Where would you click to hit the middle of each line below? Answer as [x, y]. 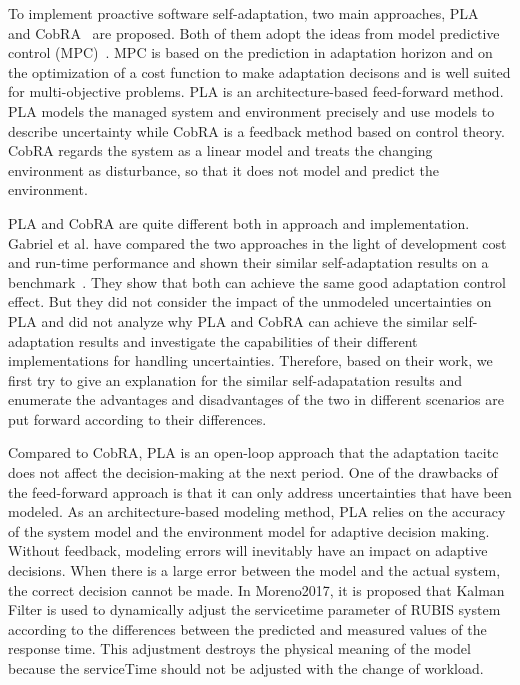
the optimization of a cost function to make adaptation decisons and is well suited [259, 71]
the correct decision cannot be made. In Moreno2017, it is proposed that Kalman [256, 589]
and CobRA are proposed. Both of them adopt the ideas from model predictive [254, 32]
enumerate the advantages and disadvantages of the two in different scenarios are [256, 399]
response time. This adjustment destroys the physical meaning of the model [239, 648]
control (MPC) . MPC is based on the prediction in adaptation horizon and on [250, 52]
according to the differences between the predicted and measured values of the [247, 628]
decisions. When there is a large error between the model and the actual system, [254, 570]
